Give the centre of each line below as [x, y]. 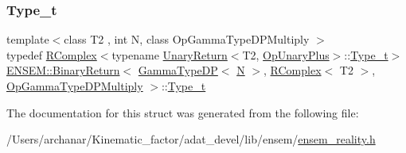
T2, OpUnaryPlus [286, 54]
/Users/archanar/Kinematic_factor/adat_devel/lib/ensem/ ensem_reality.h [191, 139]
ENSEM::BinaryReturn [63, 70]
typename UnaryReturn [170, 54]
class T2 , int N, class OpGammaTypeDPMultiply [187, 39]
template [28, 39]
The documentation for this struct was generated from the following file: [183, 112]
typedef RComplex [52, 54]
